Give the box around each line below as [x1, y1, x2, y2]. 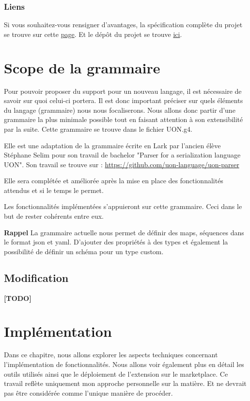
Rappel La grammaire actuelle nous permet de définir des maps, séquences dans [4, 227, 244, 237]
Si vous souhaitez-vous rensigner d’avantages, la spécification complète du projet [4, 19, 243, 30]
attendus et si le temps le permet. [4, 185, 104, 195]
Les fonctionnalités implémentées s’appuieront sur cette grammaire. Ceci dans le [4, 201, 242, 211]
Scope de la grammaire [4, 57, 160, 77]
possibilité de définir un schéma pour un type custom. [4, 246, 164, 256]
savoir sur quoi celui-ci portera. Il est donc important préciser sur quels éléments [4, 95, 243, 105]
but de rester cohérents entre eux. [4, 211, 104, 221]
